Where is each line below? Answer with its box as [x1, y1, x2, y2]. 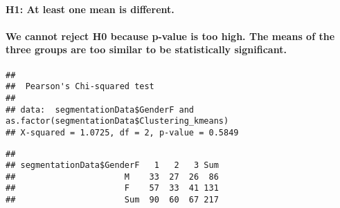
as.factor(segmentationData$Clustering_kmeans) [6, 116, 229, 126]
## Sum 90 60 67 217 [6, 195, 219, 205]
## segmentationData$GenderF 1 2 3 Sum [6, 160, 219, 171]
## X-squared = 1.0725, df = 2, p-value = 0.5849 [6, 127, 239, 138]
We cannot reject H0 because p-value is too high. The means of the [6, 28, 335, 43]
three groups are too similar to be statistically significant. [6, 42, 287, 57]
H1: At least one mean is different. [6, 1, 175, 16]
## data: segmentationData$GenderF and [6, 104, 195, 115]
